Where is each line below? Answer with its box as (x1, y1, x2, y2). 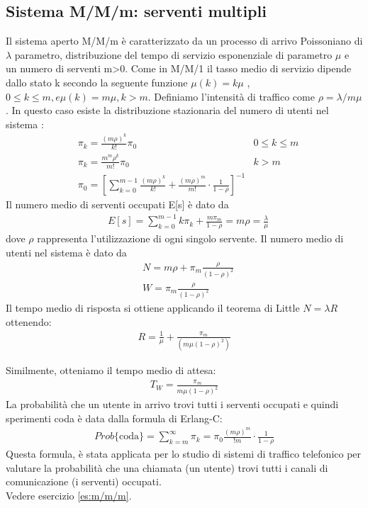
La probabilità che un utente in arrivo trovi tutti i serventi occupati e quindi (6, 397, 339, 412)
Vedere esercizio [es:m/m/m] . (6, 487, 132, 502)
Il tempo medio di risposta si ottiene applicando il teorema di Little (6, 300, 300, 315)
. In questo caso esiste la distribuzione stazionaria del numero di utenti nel (6, 103, 329, 118)
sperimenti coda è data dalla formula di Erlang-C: (6, 410, 223, 425)
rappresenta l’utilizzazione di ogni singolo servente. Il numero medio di (37, 231, 344, 246)
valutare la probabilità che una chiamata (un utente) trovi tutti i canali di (6, 460, 328, 475)
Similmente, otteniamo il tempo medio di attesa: (6, 362, 216, 377)
